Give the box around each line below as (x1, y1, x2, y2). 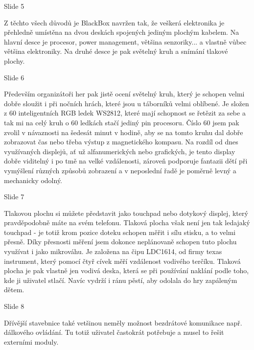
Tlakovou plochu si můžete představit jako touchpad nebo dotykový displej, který (4, 208, 248, 218)
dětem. (4, 284, 24, 295)
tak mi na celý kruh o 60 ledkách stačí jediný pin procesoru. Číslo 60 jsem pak (4, 117, 239, 127)
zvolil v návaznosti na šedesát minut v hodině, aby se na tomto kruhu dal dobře (4, 127, 243, 137)
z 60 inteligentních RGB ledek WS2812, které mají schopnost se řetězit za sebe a (4, 108, 246, 118)
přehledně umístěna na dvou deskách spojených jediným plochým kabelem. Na (4, 27, 239, 37)
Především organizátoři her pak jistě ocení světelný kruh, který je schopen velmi (4, 89, 245, 99)
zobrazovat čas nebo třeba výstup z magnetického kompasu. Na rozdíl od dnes (4, 137, 238, 147)
